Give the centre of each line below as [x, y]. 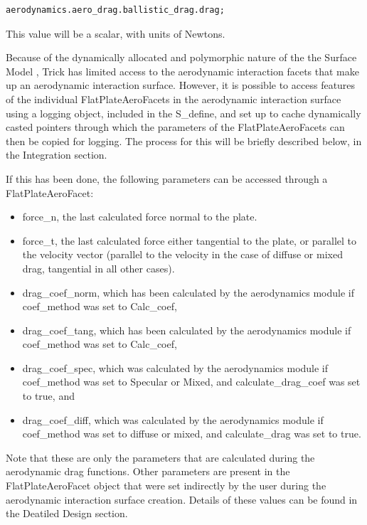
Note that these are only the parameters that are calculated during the [160, 457]
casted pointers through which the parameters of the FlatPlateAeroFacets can [175, 127]
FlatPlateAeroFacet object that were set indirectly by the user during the [166, 486]
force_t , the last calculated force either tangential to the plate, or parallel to [190, 240]
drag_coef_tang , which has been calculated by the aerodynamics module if [187, 330]
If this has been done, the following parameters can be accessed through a [167, 178]
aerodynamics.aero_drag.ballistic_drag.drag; [115, 10]
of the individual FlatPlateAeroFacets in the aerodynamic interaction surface [174, 99]
